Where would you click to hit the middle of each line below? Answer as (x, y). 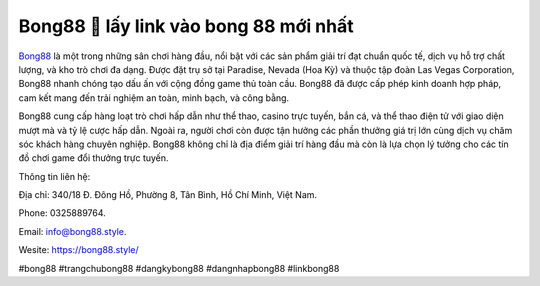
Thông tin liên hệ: (54, 176)
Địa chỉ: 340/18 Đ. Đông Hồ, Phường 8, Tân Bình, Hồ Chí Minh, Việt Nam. (168, 195)
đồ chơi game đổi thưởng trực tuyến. (93, 158)
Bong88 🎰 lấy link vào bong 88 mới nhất (186, 26)
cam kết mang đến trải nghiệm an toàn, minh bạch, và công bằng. (154, 97)
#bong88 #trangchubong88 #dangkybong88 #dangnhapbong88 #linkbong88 (179, 268)
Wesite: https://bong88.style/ (78, 250)
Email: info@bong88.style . (72, 231)
